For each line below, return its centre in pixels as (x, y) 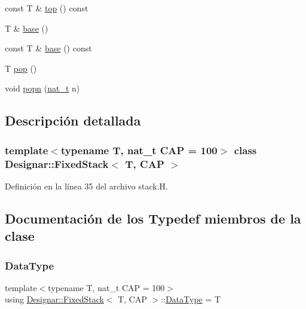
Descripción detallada (73, 120)
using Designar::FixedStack (54, 299)
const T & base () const (48, 48)
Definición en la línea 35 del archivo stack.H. (86, 186)
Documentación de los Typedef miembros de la (153, 218)
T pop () (21, 68)
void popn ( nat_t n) (42, 88)
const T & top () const (47, 8)
